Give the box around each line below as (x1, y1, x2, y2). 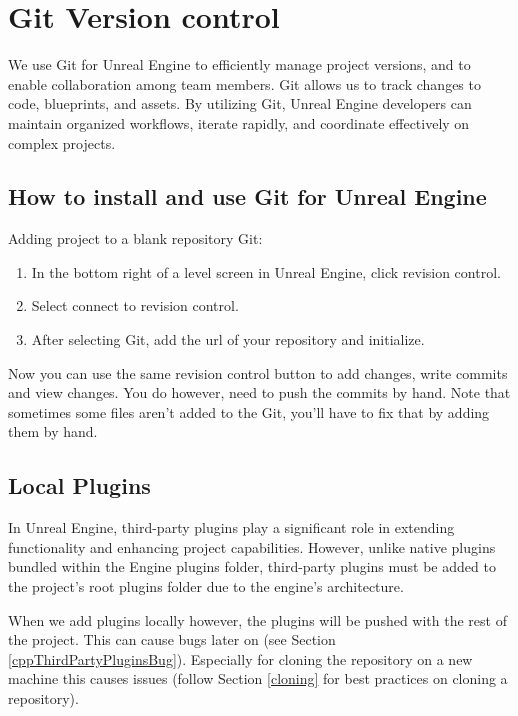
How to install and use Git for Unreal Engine (8, 181, 487, 212)
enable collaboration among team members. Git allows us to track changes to (8, 73, 481, 94)
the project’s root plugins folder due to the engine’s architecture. (8, 576, 404, 597)
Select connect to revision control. (31, 295, 239, 316)
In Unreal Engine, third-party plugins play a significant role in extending (8, 517, 455, 538)
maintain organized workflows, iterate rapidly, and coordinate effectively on (8, 112, 470, 133)
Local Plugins (8, 470, 151, 501)
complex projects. (8, 132, 116, 153)
